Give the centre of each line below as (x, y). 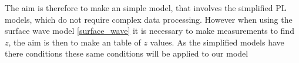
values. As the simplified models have (217, 42)
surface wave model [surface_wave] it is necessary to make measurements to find (149, 31)
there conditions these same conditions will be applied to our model (127, 53)
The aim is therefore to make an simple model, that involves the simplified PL (146, 8)
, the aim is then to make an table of (75, 42)
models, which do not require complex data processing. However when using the (149, 19)
